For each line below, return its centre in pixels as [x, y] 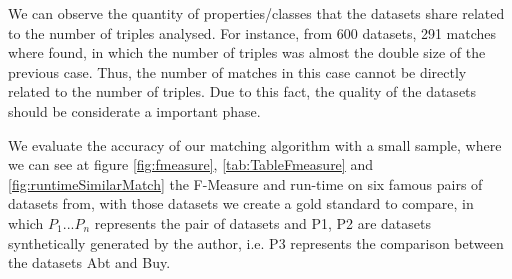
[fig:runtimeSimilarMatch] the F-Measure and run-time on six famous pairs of [245, 183]
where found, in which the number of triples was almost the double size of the [247, 52]
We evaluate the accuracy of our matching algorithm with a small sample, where [255, 144]
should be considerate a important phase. [134, 110]
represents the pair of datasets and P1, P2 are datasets [263, 222]
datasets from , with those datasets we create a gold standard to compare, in [241, 203]
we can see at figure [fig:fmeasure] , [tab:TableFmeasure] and [190, 164]
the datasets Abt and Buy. [89, 262]
